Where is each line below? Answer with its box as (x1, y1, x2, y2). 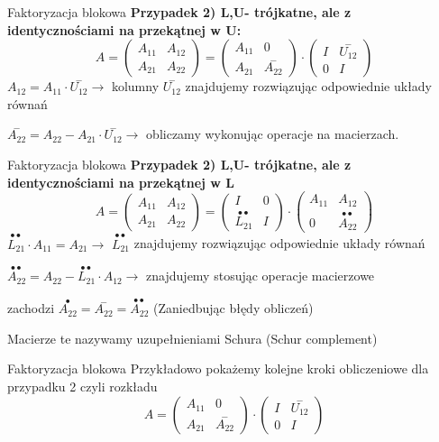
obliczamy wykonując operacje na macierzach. (146, 124, 399, 143)
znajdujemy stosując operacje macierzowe (146, 266, 375, 285)
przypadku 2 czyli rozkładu (7, 377, 158, 396)
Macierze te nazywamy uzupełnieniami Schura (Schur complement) (7, 328, 378, 347)
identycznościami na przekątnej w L (7, 172, 235, 191)
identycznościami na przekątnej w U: (7, 20, 242, 39)
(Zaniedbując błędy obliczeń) (152, 299, 314, 318)
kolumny (111, 77, 160, 96)
